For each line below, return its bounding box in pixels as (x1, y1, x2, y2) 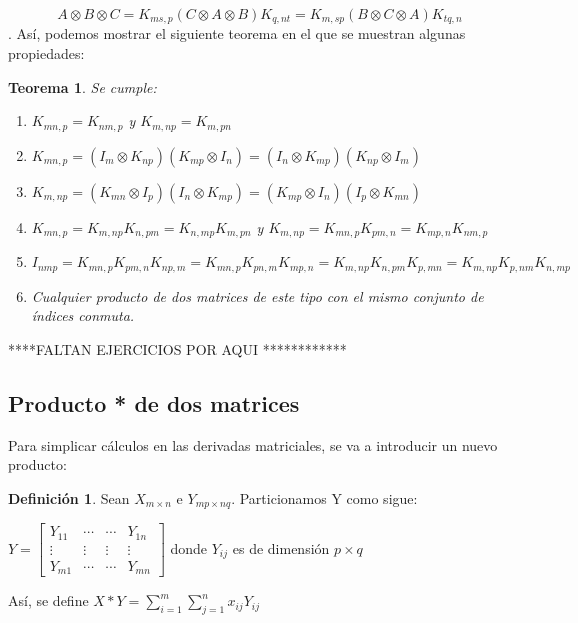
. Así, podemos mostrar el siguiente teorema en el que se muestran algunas (8, 23, 466, 44)
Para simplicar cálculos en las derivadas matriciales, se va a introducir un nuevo (8, 434, 498, 455)
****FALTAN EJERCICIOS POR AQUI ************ (8, 338, 347, 359)
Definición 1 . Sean (8, 487, 130, 508)
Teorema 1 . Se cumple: (8, 76, 157, 97)
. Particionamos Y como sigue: (231, 487, 418, 508)
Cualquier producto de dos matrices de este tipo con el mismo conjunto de (31, 285, 484, 306)
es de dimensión (232, 537, 330, 558)
